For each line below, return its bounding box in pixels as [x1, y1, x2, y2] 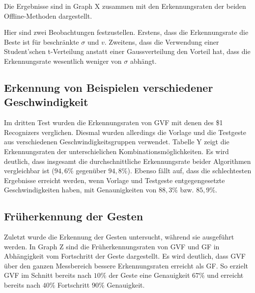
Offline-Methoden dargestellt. [4, 10, 92, 21]
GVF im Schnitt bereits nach [4, 270, 92, 280]
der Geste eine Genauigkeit [109, 270, 190, 280]
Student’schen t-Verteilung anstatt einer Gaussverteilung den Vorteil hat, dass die [4, 46, 251, 56]
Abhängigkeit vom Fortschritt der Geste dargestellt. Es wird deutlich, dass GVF [4, 251, 246, 261]
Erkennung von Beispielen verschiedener [4, 80, 213, 95]
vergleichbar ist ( [4, 165, 55, 176]
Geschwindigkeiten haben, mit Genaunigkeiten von [4, 185, 157, 195]
